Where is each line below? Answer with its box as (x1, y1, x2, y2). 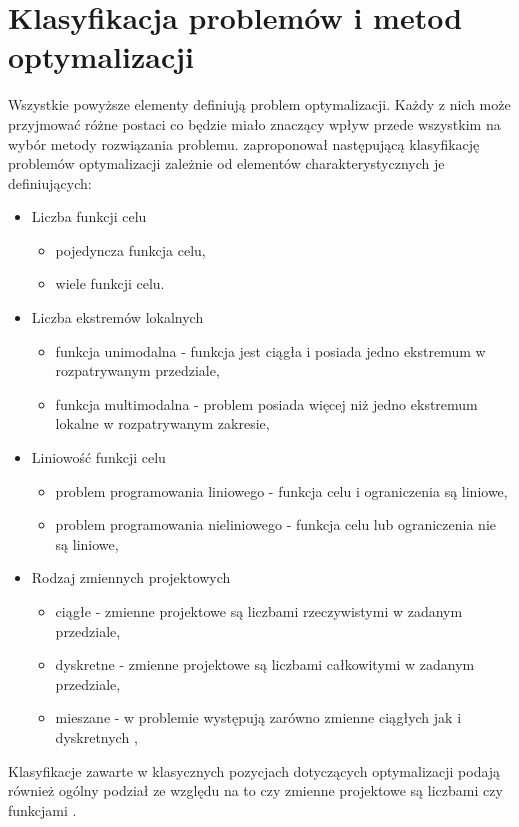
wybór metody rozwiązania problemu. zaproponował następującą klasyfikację (8, 133, 480, 154)
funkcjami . (8, 799, 77, 820)
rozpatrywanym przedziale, (55, 360, 220, 381)
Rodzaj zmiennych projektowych (31, 567, 231, 588)
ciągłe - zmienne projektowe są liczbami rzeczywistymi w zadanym (55, 601, 463, 621)
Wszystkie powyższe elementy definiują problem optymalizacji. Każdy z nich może (8, 94, 511, 115)
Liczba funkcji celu (31, 206, 147, 227)
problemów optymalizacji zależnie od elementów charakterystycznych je (8, 153, 445, 174)
